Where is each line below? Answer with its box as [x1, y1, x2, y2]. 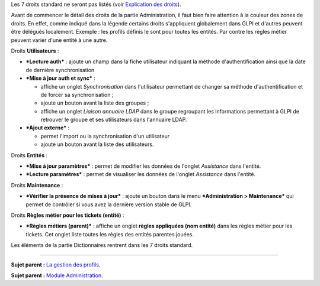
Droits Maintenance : [11, 181, 63, 188]
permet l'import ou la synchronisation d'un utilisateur [40, 132, 170, 139]
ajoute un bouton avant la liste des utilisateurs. [40, 141, 154, 148]
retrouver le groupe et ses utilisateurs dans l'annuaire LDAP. [40, 116, 187, 123]
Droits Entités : [11, 151, 47, 159]
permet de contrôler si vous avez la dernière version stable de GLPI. [25, 201, 192, 208]
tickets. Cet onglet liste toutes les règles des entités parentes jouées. [25, 230, 194, 238]
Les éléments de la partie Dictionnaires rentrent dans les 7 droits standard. [11, 242, 193, 249]
